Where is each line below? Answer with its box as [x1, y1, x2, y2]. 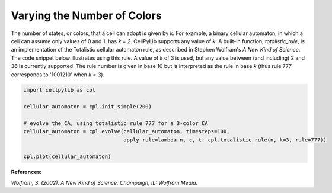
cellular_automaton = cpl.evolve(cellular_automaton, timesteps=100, [23, 128, 230, 135]
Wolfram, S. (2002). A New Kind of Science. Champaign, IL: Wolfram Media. [11, 179, 198, 186]
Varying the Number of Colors [11, 9, 162, 22]
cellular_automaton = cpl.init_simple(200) [23, 104, 152, 110]
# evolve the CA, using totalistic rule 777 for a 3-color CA [23, 120, 208, 127]
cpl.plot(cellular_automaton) [23, 153, 111, 160]
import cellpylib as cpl [23, 86, 96, 94]
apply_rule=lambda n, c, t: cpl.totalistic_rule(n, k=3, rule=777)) [123, 136, 327, 143]
